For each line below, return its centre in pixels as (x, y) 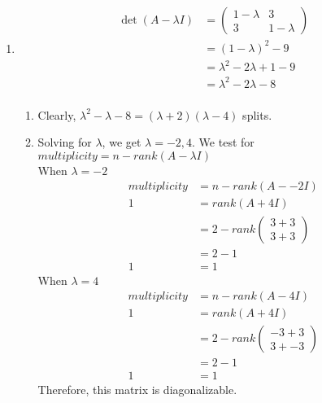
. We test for (223, 142)
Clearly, (57, 114)
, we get (122, 142)
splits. (257, 114)
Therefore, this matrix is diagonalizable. (137, 390)
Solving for (65, 142)
